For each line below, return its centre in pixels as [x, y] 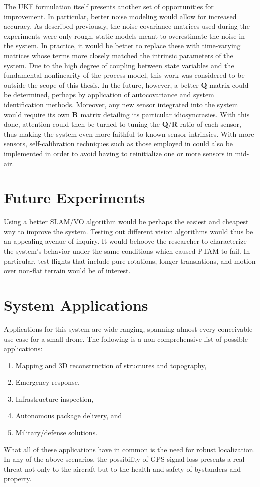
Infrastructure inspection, [55, 399]
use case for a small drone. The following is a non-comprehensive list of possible [126, 339]
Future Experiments [75, 198]
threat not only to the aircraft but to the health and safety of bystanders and [123, 469]
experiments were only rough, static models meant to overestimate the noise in [124, 36]
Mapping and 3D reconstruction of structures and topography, [111, 365]
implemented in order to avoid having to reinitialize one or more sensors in [118, 153]
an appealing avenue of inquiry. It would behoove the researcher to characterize [125, 241]
